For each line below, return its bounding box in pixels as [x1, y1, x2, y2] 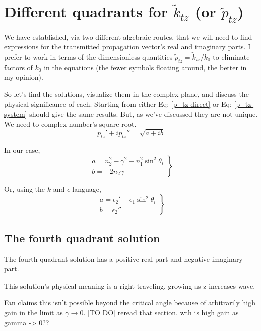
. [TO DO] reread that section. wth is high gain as [83, 307, 239, 318]
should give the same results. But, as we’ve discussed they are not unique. [29, 108, 258, 119]
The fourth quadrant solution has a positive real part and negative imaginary [4, 253, 243, 264]
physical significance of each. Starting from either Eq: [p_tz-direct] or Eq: [4, 98, 232, 109]
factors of [4, 62, 33, 72]
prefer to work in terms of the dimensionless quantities [4, 51, 173, 62]
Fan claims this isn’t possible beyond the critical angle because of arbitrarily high [4, 297, 256, 308]
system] [4, 108, 27, 119]
